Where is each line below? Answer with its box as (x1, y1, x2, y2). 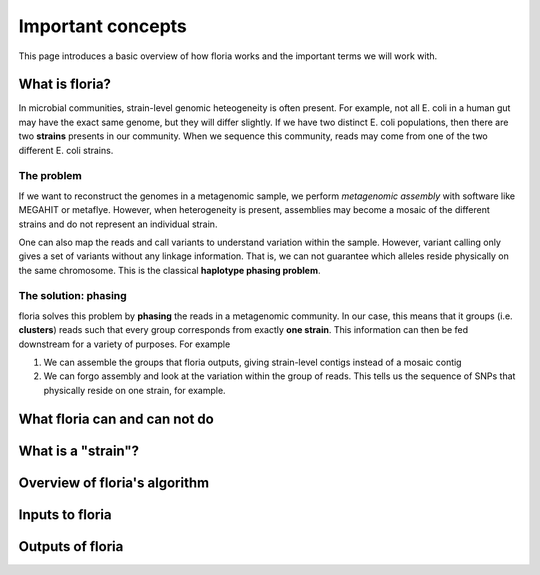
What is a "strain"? (18, 442, 140, 459)
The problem (18, 169, 82, 183)
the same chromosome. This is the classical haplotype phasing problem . (18, 264, 321, 276)
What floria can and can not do (18, 410, 214, 427)
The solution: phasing (18, 289, 127, 303)
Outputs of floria (18, 538, 124, 555)
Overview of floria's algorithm (18, 474, 210, 491)
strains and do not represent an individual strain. (18, 218, 218, 230)
